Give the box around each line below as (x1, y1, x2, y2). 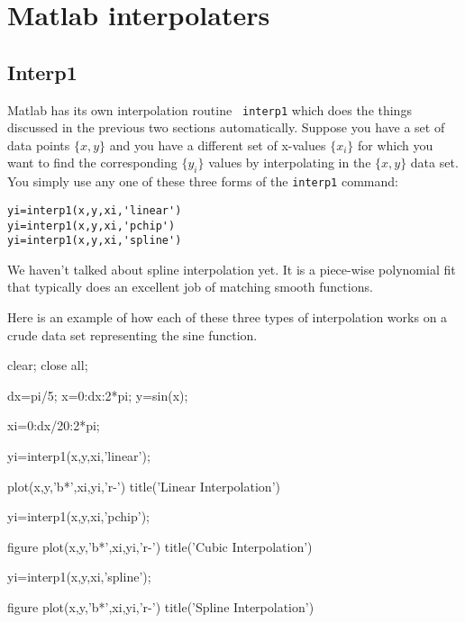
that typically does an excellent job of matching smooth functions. (7, 277, 373, 296)
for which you (358, 135, 433, 154)
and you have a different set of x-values (109, 135, 326, 154)
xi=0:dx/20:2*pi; (7, 416, 100, 435)
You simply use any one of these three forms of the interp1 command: (7, 172, 398, 191)
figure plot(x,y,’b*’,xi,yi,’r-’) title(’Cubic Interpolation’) (7, 537, 313, 555)
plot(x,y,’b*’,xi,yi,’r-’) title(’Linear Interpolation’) (7, 476, 280, 495)
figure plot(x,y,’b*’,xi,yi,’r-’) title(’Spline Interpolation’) (7, 597, 315, 616)
